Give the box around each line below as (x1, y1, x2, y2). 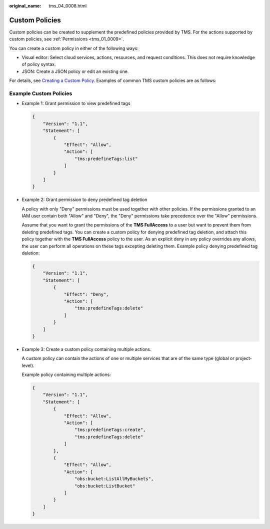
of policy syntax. (21, 61, 56, 67)
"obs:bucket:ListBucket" (74, 483, 135, 488)
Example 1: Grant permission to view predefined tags (21, 100, 130, 106)
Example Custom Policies (9, 90, 72, 97)
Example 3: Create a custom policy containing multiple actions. (21, 346, 151, 352)
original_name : (9, 3, 41, 8)
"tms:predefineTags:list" (74, 155, 138, 161)
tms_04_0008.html (48, 3, 87, 8)
